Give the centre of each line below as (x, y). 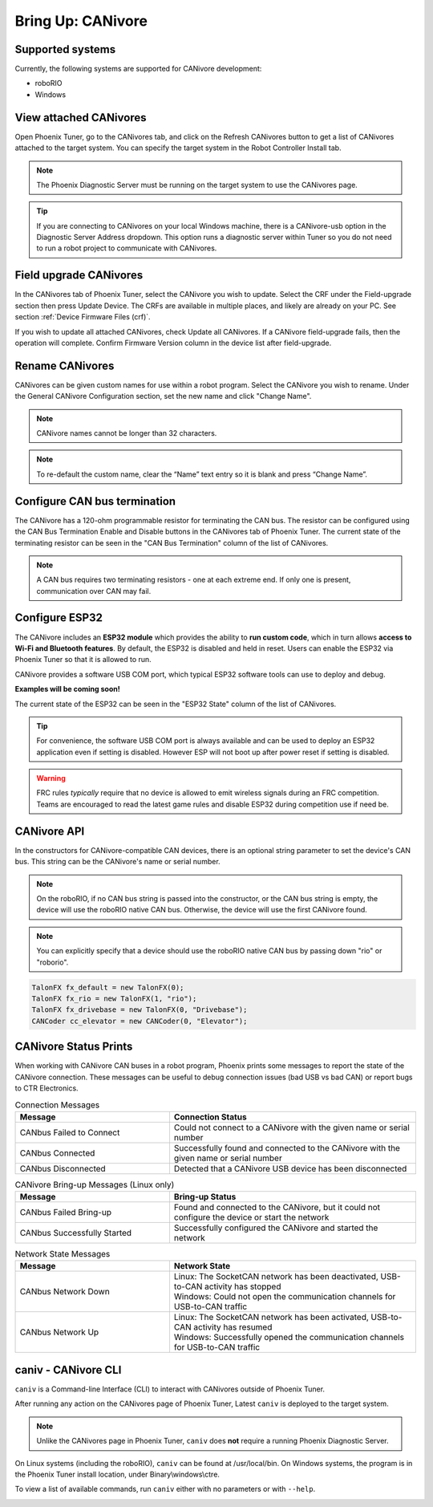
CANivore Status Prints (74, 1047)
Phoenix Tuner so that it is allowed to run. (83, 660)
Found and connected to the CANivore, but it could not (277, 1208)
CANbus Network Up (59, 1332)
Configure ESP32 (59, 618)
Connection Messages (57, 1105)
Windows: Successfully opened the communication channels (289, 1338)
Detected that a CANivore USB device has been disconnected (290, 1168)
